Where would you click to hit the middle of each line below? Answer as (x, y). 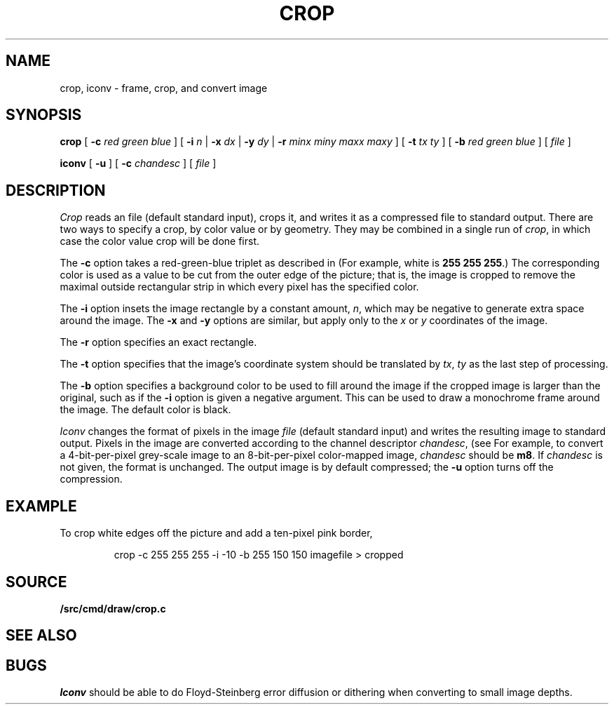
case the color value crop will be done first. (160, 241)
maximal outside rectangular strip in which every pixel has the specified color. (239, 287)
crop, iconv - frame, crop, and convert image (164, 88)
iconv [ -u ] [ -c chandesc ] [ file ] (138, 163)
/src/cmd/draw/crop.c (113, 608)
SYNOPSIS (44, 115)
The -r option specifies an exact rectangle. (158, 342)
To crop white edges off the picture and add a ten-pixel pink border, (216, 533)
